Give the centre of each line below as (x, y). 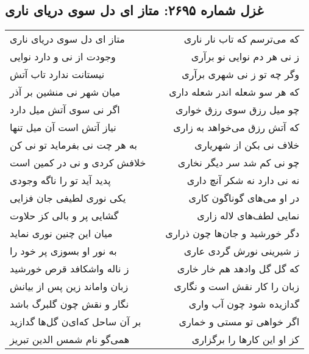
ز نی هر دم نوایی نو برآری (245, 57)
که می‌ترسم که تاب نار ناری (242, 39)
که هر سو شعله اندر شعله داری (234, 92)
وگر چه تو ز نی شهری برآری (241, 74)
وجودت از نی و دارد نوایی (63, 57)
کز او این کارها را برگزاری (246, 339)
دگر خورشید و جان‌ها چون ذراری (233, 233)
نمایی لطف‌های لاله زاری (248, 216)
